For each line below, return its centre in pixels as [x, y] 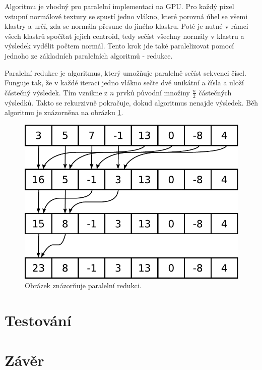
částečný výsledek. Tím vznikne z [56, 92]
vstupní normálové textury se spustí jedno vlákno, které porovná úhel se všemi [126, 16]
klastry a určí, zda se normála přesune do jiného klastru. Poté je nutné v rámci [126, 26]
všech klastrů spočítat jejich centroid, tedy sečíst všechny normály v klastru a [124, 36]
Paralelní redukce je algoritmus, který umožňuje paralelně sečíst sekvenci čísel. [125, 72]
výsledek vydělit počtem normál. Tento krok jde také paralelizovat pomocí [119, 46]
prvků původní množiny [153, 92]
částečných [215, 92]
